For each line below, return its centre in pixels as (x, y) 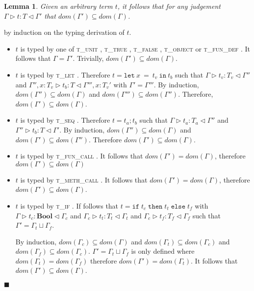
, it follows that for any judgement (169, 6)
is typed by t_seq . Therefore (65, 120)
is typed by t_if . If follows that (69, 205)
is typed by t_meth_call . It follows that (84, 179)
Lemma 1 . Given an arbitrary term (58, 6)
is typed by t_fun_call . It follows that (82, 156)
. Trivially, (88, 58)
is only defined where (163, 251)
